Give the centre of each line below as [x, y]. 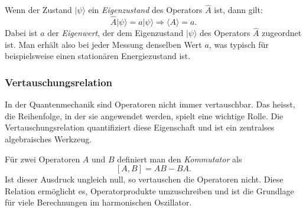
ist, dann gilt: [238, 10]
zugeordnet [282, 33]
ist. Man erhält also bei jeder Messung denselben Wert [103, 44]
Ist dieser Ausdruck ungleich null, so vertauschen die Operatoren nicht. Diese [144, 179]
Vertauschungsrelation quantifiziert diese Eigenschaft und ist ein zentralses [140, 127]
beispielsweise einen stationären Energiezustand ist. [98, 56]
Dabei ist [21, 33]
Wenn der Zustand [38, 10]
